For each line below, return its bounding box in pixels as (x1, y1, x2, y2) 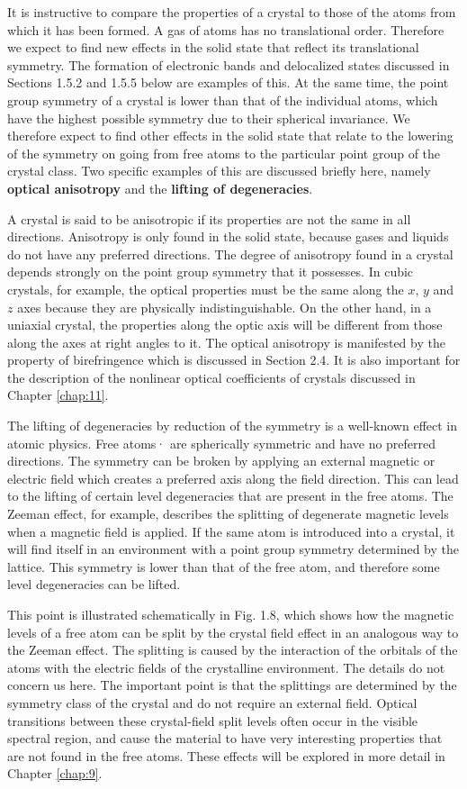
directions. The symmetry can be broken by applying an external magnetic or (7, 451, 436, 470)
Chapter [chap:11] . (7, 385, 109, 404)
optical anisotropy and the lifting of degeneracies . (7, 178, 313, 197)
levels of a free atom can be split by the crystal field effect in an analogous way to (7, 622, 459, 641)
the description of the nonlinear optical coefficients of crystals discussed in (7, 367, 416, 386)
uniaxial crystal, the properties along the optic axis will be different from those (7, 315, 443, 334)
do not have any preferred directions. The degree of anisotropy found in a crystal (7, 244, 454, 263)
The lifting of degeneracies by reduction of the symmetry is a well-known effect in (7, 416, 458, 435)
